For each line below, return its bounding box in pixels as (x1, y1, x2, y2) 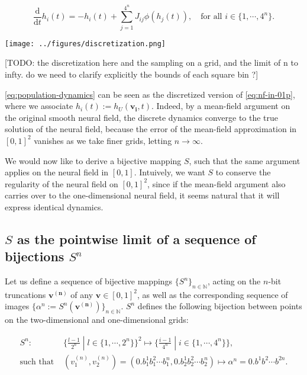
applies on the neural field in (5, 166, 109, 178)
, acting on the (207, 275, 261, 287)
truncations (5, 288, 46, 300)
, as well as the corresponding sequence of (137, 288, 288, 300)
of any (70, 288, 93, 300)
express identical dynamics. (5, 200, 104, 213)
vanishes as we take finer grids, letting (34, 134, 172, 146)
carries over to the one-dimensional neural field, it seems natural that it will (5, 189, 280, 201)
